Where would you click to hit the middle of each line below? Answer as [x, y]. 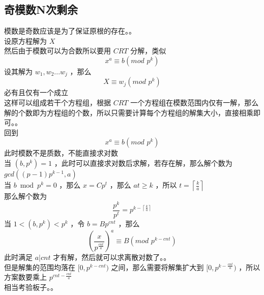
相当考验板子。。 [31, 287]
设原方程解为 [25, 40]
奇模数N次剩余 [41, 9]
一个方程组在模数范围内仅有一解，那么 [195, 102]
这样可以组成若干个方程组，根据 [57, 102]
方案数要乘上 [25, 277]
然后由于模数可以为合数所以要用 [57, 51]
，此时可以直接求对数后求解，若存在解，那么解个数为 [143, 163]
